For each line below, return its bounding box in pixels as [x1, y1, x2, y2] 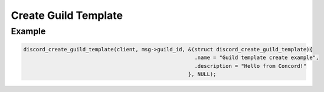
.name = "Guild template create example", [194, 54, 319, 61]
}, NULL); [188, 71, 217, 77]
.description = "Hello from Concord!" [194, 63, 307, 69]
